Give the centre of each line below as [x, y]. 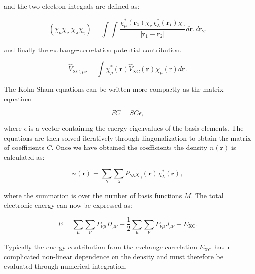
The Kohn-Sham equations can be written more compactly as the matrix [114, 89]
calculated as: [24, 157]
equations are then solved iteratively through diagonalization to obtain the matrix [127, 137]
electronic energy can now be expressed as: [68, 205]
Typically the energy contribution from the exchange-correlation [100, 247]
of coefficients [24, 147]
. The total [207, 195]
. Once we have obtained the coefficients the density [129, 147]
